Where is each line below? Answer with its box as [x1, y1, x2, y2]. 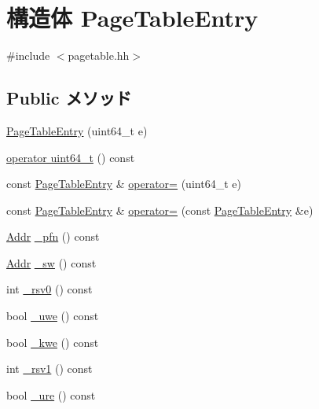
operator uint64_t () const [6, 149, 135, 165]
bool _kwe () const [6, 333, 99, 350]
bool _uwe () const [6, 308, 99, 324]
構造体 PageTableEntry [6, 2, 258, 34]
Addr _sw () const [6, 254, 97, 271]
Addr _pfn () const [6, 228, 100, 245]
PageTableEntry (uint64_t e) [6, 122, 148, 138]
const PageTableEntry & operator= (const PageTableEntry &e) [6, 201, 313, 218]
